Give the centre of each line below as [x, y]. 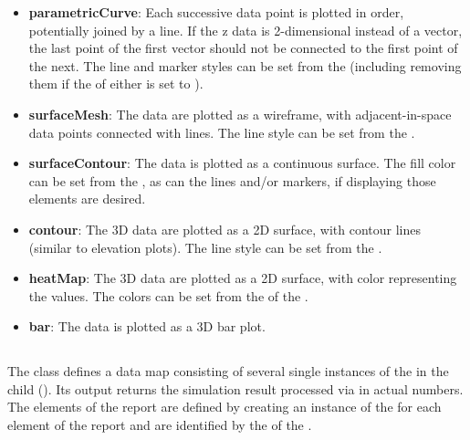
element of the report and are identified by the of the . [160, 425]
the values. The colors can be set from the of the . [168, 295]
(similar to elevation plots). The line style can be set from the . [205, 247]
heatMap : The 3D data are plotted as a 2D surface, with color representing [243, 278]
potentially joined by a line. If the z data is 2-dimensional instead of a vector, [245, 30]
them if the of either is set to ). [116, 84]
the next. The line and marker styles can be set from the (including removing [245, 65]
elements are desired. [87, 199]
